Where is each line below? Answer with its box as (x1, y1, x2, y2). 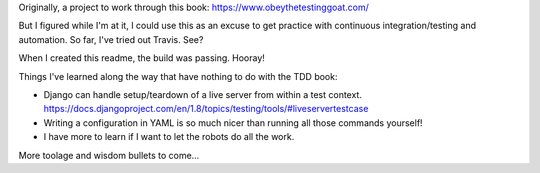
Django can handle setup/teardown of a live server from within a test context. (43, 88, 362, 100)
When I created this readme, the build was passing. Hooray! (18, 52, 265, 64)
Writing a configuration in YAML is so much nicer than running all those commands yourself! (43, 116, 424, 129)
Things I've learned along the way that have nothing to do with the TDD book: (18, 70, 338, 82)
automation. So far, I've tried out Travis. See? (18, 33, 204, 45)
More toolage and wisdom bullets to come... (18, 149, 200, 161)
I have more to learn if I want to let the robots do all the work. (43, 131, 295, 143)
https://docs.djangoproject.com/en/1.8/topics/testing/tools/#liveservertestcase (43, 103, 369, 115)
